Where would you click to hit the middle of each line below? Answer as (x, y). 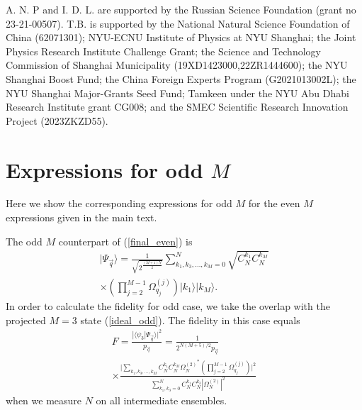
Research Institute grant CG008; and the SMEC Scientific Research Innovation (177, 107)
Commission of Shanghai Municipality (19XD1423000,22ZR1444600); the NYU (177, 65)
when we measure (44, 400)
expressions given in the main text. (81, 217)
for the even (274, 203)
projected (26, 320)
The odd (24, 241)
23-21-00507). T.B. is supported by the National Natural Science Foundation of (178, 23)
